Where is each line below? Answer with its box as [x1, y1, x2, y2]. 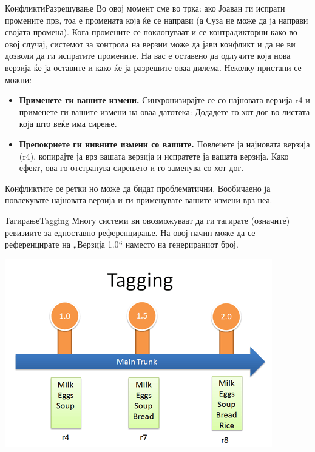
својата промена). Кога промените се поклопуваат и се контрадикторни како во [5, 25, 297, 38]
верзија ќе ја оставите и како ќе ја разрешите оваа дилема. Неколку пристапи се [5, 61, 302, 73]
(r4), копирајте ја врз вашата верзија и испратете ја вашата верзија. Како [19, 149, 289, 162]
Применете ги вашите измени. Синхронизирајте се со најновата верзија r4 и [19, 93, 310, 106]
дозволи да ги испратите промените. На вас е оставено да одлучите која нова [5, 49, 291, 62]
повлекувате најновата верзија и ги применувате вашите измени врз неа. [5, 194, 273, 206]
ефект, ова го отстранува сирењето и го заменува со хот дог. [19, 161, 244, 174]
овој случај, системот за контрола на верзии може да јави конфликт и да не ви [5, 37, 296, 50]
